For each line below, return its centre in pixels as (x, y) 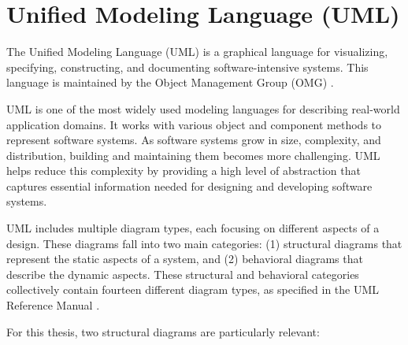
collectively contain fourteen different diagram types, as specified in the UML (193, 289)
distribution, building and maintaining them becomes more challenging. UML (193, 155)
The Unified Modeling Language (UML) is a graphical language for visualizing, (197, 52)
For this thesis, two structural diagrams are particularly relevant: (163, 331)
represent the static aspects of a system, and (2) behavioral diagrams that (185, 259)
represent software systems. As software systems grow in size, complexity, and (194, 140)
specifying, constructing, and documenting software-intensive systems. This (187, 67)
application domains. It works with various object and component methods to (194, 124)
